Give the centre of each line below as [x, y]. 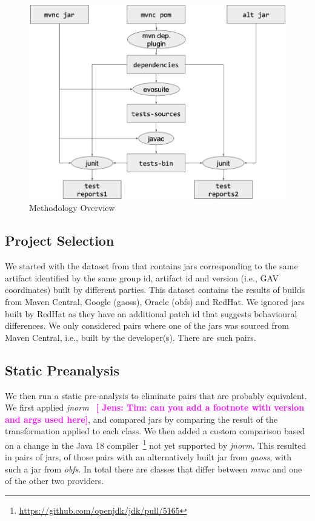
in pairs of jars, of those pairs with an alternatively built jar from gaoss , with [148, 457]
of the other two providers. [55, 481]
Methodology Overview [72, 208]
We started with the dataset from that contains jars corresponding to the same [151, 266]
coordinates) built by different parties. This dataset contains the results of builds [155, 290]
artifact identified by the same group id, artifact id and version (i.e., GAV [142, 277]
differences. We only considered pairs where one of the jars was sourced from [147, 325]
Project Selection [60, 240]
